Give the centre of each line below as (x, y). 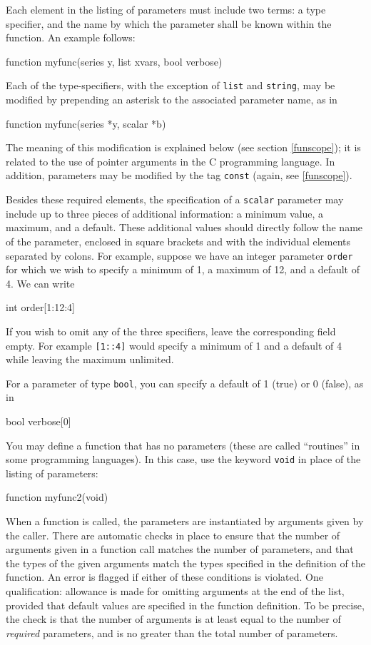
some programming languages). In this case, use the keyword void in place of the (183, 459)
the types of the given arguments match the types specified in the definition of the (185, 563)
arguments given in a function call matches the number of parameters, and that (180, 549)
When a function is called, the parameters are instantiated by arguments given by (185, 521)
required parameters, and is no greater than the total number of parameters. (172, 633)
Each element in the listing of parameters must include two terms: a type (166, 9)
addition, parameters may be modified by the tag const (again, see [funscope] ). (179, 175)
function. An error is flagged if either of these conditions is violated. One (164, 577)
